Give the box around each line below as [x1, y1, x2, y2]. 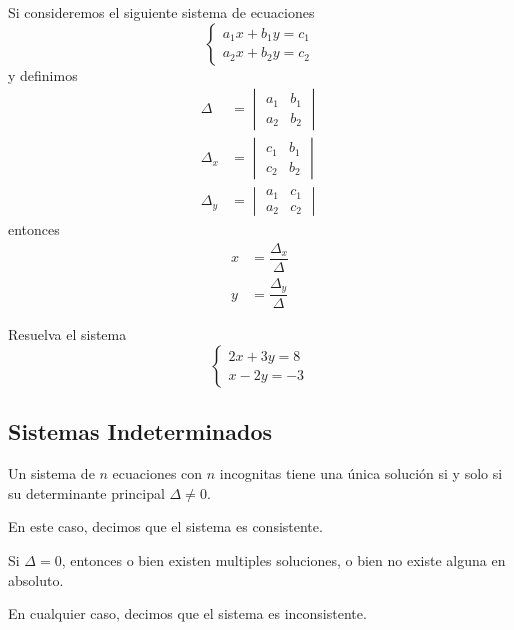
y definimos [8, 64, 78, 85]
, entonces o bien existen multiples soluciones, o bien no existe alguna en [61, 550, 506, 571]
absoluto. [8, 569, 64, 590]
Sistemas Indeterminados [8, 416, 273, 447]
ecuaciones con [112, 463, 203, 484]
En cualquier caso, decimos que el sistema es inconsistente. [8, 603, 367, 624]
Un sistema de [8, 463, 95, 484]
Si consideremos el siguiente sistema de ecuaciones [8, 2, 315, 22]
